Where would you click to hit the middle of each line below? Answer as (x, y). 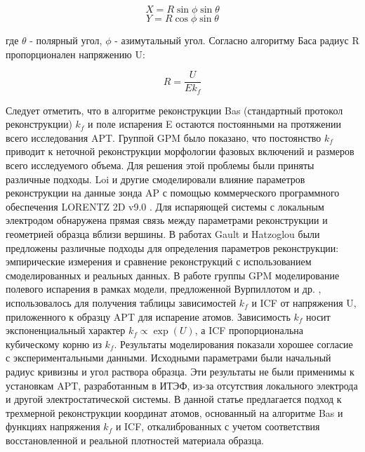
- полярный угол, (66, 40)
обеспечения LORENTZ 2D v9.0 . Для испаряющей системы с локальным (165, 206)
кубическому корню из (54, 344)
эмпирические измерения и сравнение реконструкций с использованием (159, 261)
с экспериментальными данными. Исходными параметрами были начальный (168, 358)
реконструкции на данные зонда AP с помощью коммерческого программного (173, 193)
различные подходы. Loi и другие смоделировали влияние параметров (155, 179)
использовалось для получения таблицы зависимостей (121, 303)
